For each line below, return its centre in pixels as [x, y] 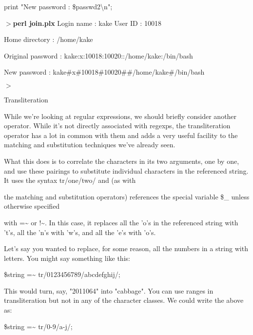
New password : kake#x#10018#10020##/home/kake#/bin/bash [104, 72]
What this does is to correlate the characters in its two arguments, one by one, [122, 161]
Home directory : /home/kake [49, 39]
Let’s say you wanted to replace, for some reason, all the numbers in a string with [126, 248]
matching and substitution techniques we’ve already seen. [90, 145]
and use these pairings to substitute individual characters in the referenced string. [126, 170]
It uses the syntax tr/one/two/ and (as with [70, 180]
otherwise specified [32, 206]
